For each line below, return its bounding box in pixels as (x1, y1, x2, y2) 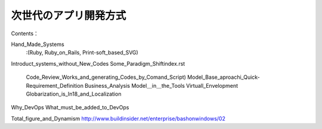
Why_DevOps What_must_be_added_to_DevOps (11, 104, 129, 111)
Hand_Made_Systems (11, 41, 65, 48)
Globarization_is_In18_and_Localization (26, 90, 122, 97)
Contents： (11, 30, 39, 37)
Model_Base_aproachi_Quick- (187, 73, 261, 81)
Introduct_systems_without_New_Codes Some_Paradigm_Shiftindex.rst (11, 60, 185, 67)
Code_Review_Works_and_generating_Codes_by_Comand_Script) (26, 73, 186, 81)
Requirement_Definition (26, 82, 83, 89)
